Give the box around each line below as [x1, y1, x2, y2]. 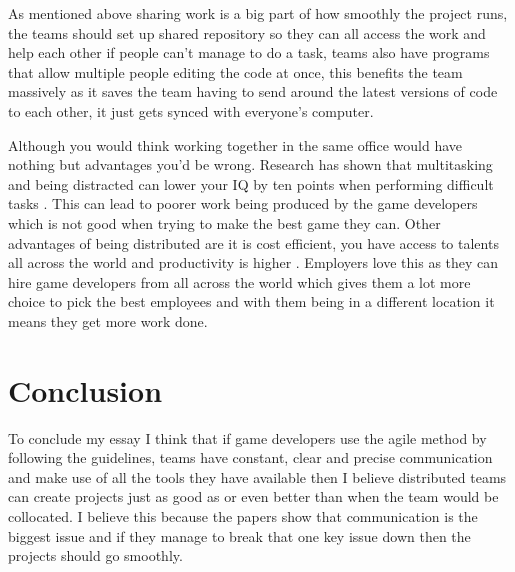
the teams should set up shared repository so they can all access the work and [8, 22, 486, 43]
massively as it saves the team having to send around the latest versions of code [8, 81, 498, 102]
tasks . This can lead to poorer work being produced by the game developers [8, 193, 478, 214]
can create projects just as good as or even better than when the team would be [8, 486, 499, 507]
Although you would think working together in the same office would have [8, 134, 462, 155]
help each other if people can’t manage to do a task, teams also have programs [8, 42, 490, 63]
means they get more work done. [8, 310, 208, 331]
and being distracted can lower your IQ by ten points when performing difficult [8, 173, 494, 194]
